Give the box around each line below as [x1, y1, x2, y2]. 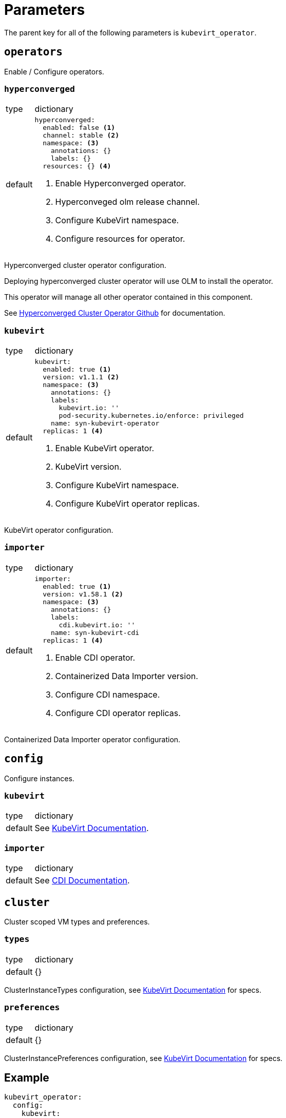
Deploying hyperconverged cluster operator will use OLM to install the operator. [4, 277, 273, 286]
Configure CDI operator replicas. [55, 707, 181, 718]
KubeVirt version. [55, 461, 122, 472]
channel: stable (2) [43, 131, 119, 140]
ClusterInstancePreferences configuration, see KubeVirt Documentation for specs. [4, 1053, 283, 1063]
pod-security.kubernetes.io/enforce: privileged [59, 412, 244, 420]
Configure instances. [4, 774, 74, 783]
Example [4, 1071, 49, 1084]
